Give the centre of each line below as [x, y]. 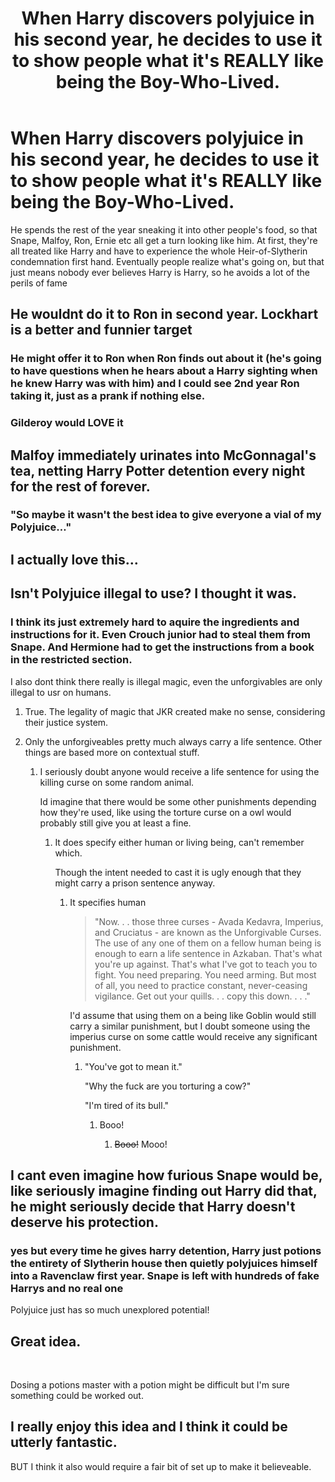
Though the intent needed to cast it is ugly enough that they [178, 872]
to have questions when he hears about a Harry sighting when [164, 371]
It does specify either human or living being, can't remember [179, 842]
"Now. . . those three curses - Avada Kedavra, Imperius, [209, 921]
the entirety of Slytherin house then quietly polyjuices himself [164, 1263]
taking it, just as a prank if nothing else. [108, 396]
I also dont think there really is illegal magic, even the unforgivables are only [166, 681]
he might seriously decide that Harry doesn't [153, 1206]
